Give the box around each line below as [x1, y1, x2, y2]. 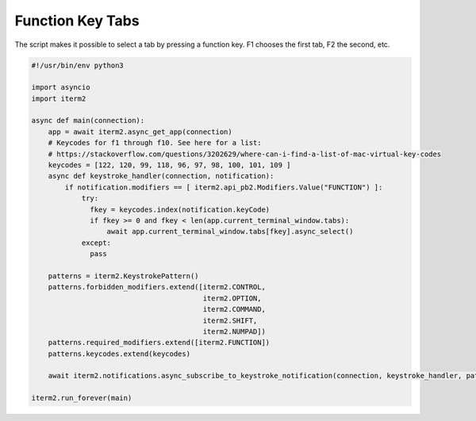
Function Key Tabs [14, 12, 140, 29]
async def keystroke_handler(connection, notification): [48, 171, 274, 181]
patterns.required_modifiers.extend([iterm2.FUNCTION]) [48, 338, 271, 347]
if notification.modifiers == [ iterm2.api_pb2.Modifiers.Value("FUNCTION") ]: [64, 182, 383, 192]
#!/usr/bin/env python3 [31, 60, 125, 70]
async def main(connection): [31, 116, 145, 125]
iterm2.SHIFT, [202, 316, 258, 325]
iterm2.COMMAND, [202, 305, 266, 314]
